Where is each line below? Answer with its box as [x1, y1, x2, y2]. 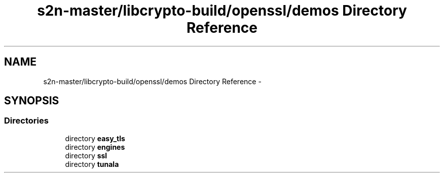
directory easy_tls [65, 134, 125, 143]
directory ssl [65, 151, 107, 160]
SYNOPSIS [4, 94, 59, 107]
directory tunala [65, 159, 119, 168]
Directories [4, 115, 49, 126]
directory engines [65, 142, 125, 151]
